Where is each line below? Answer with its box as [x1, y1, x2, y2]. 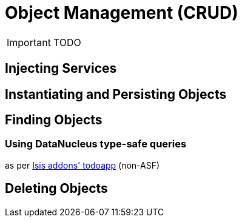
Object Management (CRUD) [5, 2, 238, 23]
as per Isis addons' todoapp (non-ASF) [5, 160, 160, 170]
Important [7, 36, 51, 49]
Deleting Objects [5, 181, 108, 197]
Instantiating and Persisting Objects [5, 86, 227, 102]
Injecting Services [5, 61, 117, 76]
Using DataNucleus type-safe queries [5, 138, 187, 150]
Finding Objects [5, 112, 103, 128]
